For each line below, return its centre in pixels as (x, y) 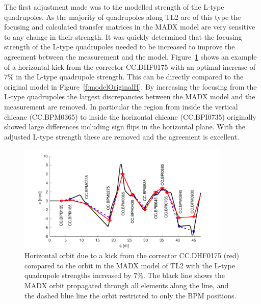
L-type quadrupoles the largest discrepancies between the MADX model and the (130, 96)
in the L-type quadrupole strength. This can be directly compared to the (130, 77)
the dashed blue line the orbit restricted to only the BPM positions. (130, 295)
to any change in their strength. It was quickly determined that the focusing (123, 36)
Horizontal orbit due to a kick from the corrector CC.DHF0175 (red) (132, 255)
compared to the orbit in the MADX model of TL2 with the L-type (130, 265)
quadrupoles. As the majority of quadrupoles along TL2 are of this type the (123, 17)
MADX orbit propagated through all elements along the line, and (127, 285)
